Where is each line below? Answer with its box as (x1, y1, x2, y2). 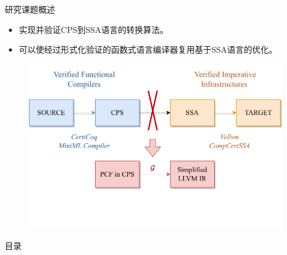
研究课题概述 (5, 3, 55, 15)
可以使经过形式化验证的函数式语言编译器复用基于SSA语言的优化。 (19, 43, 277, 56)
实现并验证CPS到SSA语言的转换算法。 (19, 23, 169, 35)
